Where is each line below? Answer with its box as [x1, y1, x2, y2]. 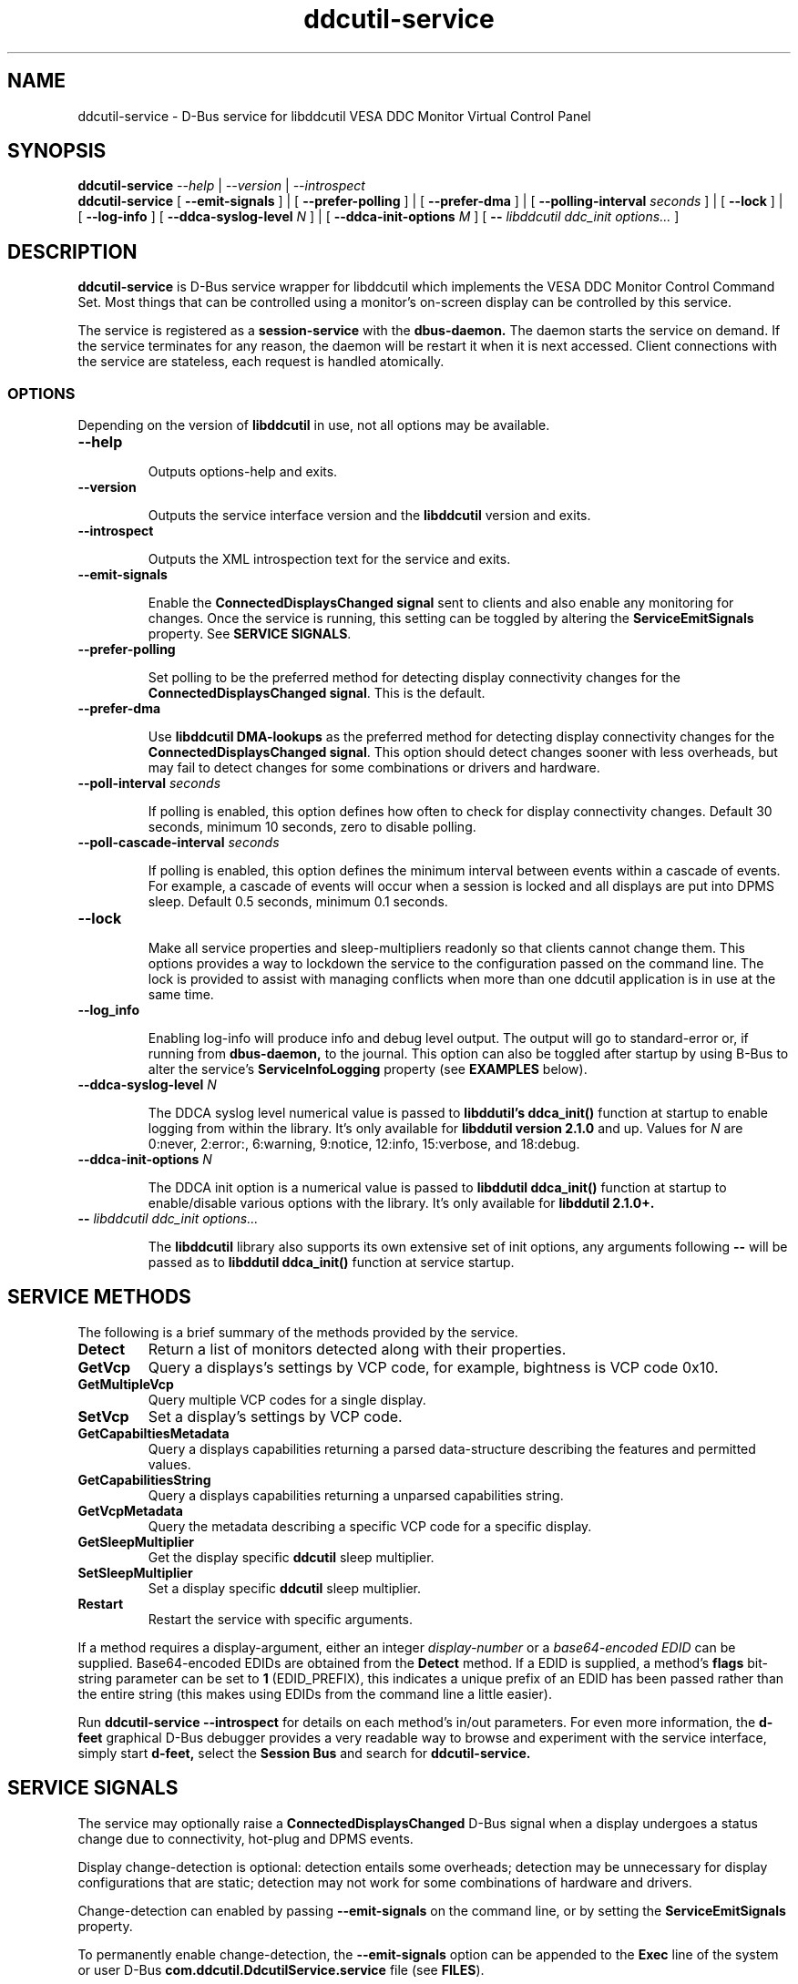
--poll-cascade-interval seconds [77, 834, 280, 851]
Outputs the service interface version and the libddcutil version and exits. [148, 507, 591, 524]
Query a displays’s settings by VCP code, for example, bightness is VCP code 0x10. [148, 1357, 719, 1376]
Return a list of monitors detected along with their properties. [148, 1339, 567, 1358]
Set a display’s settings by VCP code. [148, 1406, 403, 1426]
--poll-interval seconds [77, 775, 221, 792]
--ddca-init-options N [77, 1151, 212, 1168]
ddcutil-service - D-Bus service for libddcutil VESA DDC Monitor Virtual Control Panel [77, 107, 591, 124]
